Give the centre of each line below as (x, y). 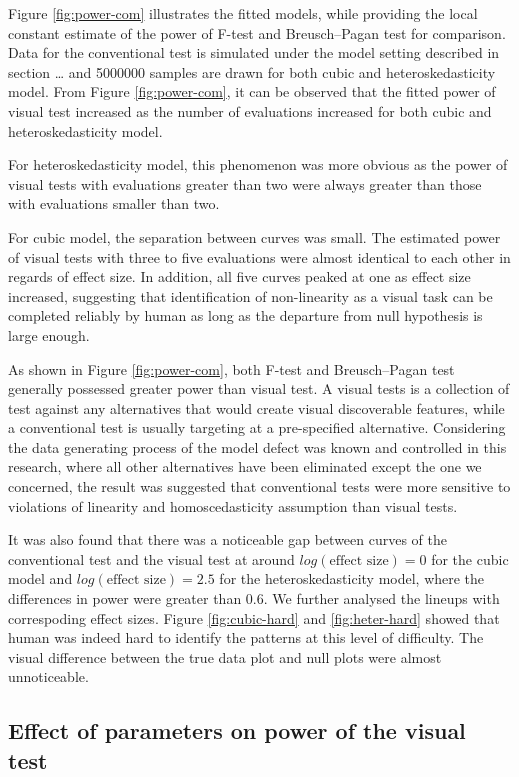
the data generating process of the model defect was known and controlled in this (257, 446)
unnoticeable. (48, 676)
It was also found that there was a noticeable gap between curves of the (227, 539)
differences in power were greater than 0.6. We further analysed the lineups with (254, 598)
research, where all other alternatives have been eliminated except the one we (245, 466)
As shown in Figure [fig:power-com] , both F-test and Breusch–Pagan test (231, 368)
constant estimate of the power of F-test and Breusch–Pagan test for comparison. (257, 32)
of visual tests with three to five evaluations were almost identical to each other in (259, 256)
